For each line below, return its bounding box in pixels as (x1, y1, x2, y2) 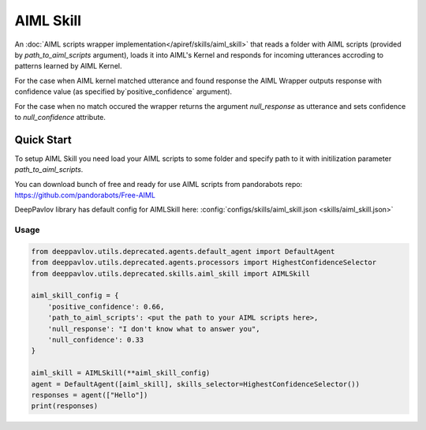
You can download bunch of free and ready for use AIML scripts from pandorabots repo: (14, 179, 303, 189)
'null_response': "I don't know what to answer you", (47, 324, 260, 333)
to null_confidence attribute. (14, 112, 106, 122)
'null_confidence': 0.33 (47, 335, 144, 345)
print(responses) (31, 402, 99, 410)
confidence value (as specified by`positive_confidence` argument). (14, 87, 233, 96)
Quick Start (14, 133, 72, 146)
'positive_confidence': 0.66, (47, 302, 165, 311)
